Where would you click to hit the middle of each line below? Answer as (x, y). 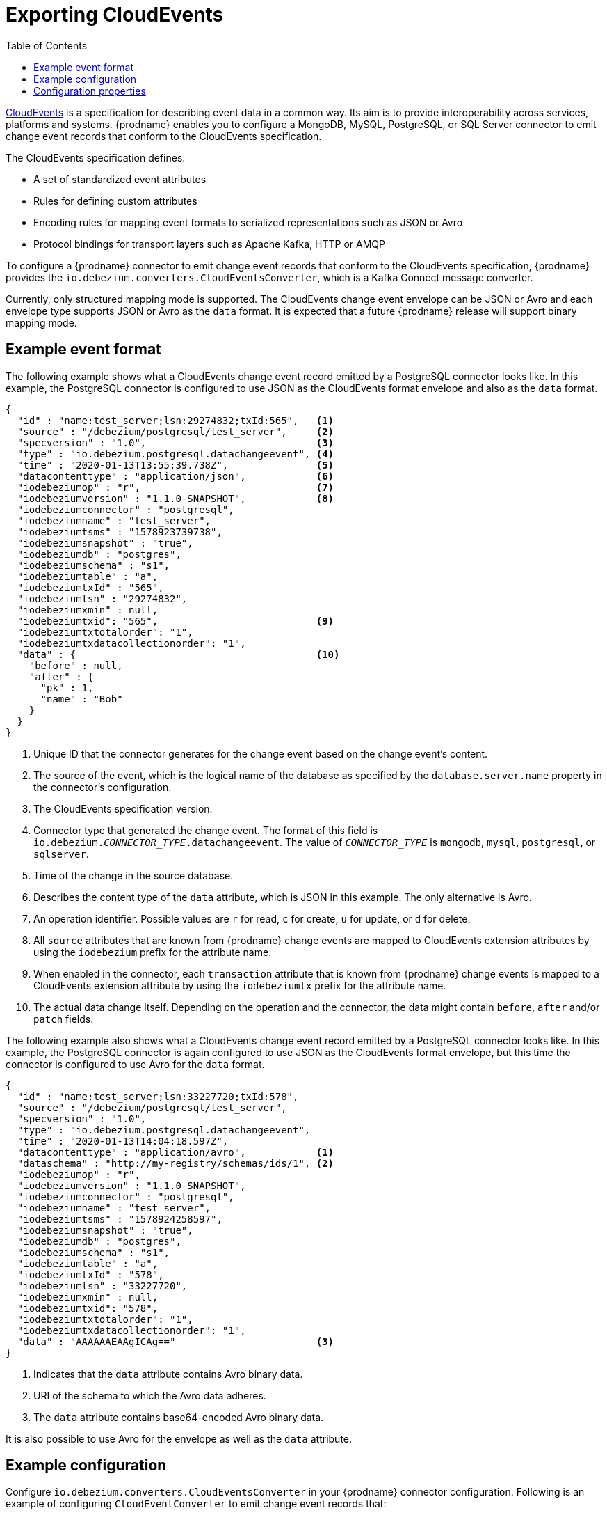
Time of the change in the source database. (133, 875)
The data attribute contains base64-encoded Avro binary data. (179, 1417)
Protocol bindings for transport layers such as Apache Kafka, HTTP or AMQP (209, 244)
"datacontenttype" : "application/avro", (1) (176, 1152)
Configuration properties (90, 91)
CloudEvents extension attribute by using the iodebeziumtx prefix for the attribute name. (240, 985)
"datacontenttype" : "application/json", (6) (176, 476)
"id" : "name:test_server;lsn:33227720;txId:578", (158, 1096)
